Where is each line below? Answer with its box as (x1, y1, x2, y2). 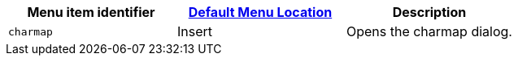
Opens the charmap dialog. (346, 23, 512, 39)
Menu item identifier (27, 4, 155, 20)
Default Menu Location (188, 4, 333, 20)
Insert (176, 23, 212, 39)
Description (392, 4, 467, 20)
